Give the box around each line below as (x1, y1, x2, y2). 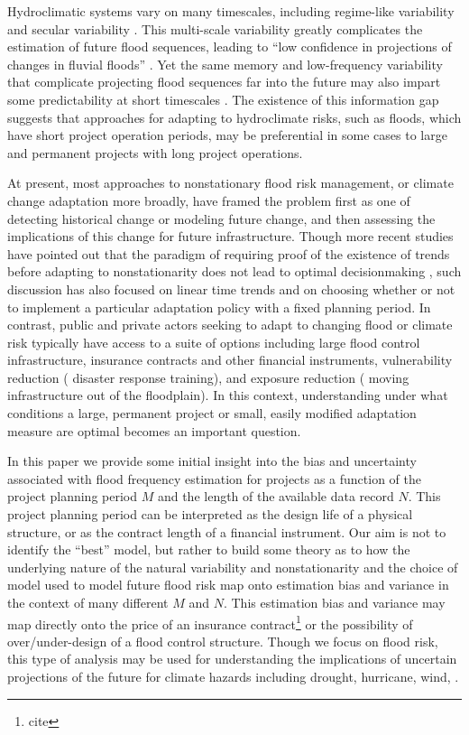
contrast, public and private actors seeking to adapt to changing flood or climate (7, 315, 453, 334)
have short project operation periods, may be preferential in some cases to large (7, 126, 447, 144)
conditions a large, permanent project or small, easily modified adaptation (7, 404, 417, 423)
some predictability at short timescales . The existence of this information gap (7, 89, 439, 108)
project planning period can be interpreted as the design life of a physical (7, 505, 413, 524)
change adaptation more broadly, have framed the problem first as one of (7, 191, 410, 209)
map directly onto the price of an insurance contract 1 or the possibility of (7, 611, 413, 633)
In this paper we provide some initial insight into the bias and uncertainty (7, 451, 417, 470)
